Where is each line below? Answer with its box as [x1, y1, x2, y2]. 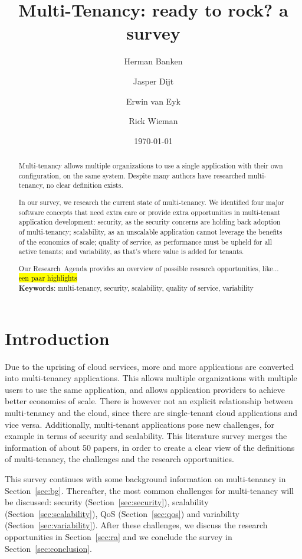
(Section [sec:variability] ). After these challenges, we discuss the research [5, 519, 268, 531]
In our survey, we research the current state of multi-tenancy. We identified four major [18, 197, 284, 207]
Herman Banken [124, 55, 183, 67]
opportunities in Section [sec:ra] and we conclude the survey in [5, 530, 232, 542]
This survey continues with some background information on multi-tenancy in [5, 473, 286, 485]
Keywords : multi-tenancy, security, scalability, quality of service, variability [18, 283, 254, 294]
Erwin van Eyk [126, 95, 180, 107]
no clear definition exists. [46, 180, 123, 190]
